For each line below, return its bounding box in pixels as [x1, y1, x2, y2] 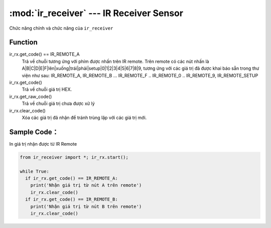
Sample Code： [9, 128, 59, 136]
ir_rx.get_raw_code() [9, 93, 52, 99]
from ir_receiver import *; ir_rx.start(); [20, 154, 129, 160]
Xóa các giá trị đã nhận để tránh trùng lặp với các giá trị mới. [22, 115, 147, 121]
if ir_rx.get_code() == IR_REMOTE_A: [25, 176, 118, 181]
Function [9, 38, 38, 47]
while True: [20, 168, 50, 174]
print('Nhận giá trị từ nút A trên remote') [30, 182, 142, 188]
